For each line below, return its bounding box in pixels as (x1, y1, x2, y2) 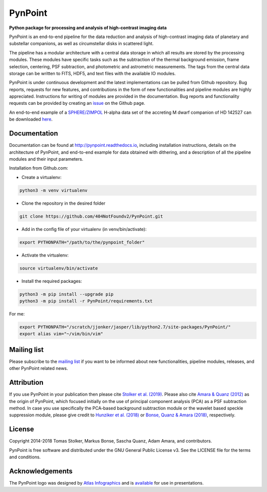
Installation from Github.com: (9, 165, 69, 171)
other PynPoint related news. (9, 365, 68, 371)
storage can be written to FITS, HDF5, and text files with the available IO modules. (9, 70, 176, 76)
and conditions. (9, 454, 41, 460)
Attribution (9, 378, 44, 387)
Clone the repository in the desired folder (21, 200, 106, 206)
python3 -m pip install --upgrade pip (19, 291, 114, 297)
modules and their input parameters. (9, 156, 84, 162)
